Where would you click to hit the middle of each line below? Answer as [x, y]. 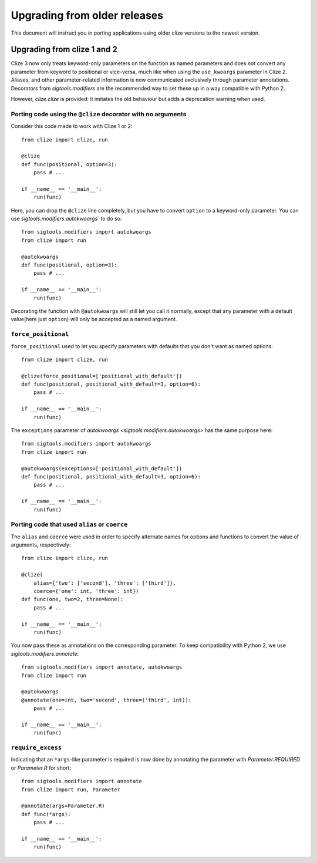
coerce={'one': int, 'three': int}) [86, 591]
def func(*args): [46, 814]
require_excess [36, 748]
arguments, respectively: [41, 545]
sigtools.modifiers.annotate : [45, 653]
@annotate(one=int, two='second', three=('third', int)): [107, 700]
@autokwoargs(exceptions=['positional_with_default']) [102, 468]
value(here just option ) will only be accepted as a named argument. [94, 319]
